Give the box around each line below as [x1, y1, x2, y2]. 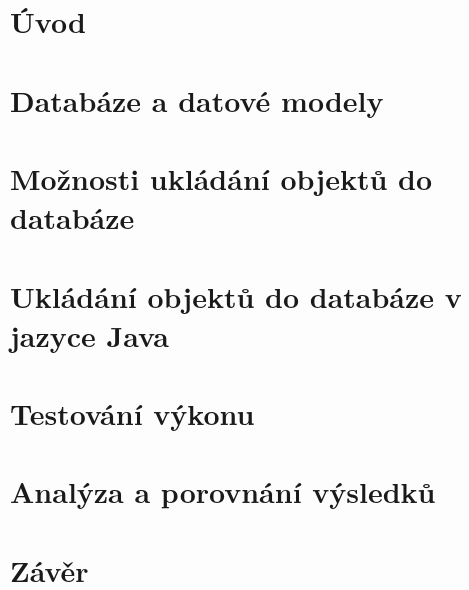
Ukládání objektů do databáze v [10, 275, 462, 316]
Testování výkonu [10, 393, 255, 434]
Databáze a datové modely [10, 79, 384, 120]
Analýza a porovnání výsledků [10, 471, 436, 512]
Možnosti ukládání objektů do [10, 157, 433, 198]
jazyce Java [10, 314, 169, 355]
